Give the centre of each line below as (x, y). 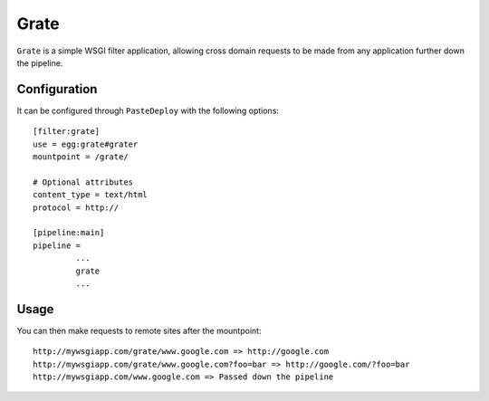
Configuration (57, 89)
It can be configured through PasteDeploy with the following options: (148, 110)
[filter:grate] (67, 132)
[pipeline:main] (69, 233)
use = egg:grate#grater (86, 144)
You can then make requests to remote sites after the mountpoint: (139, 330)
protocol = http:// (76, 207)
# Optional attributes (83, 182)
